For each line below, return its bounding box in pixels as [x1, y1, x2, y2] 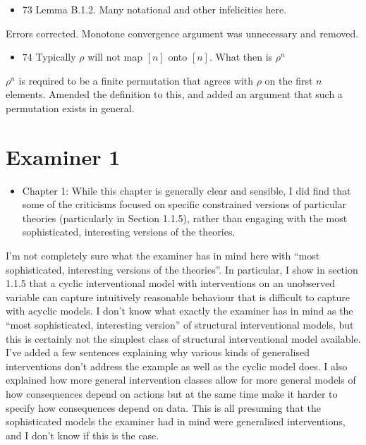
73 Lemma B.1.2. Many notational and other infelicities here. [22, 2, 287, 16]
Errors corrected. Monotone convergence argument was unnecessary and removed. [6, 25, 359, 40]
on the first [264, 73, 313, 87]
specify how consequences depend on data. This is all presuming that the [6, 400, 321, 415]
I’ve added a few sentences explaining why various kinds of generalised [6, 345, 310, 360]
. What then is [209, 49, 273, 64]
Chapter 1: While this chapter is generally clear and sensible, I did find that [22, 183, 351, 197]
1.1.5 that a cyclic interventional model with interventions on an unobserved [6, 276, 335, 291]
